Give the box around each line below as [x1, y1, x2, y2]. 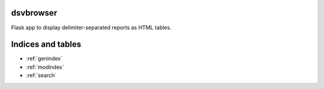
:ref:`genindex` [26, 55, 63, 62]
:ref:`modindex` [26, 63, 64, 70]
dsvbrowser [11, 8, 58, 18]
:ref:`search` [26, 72, 57, 79]
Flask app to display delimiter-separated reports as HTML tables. [11, 24, 172, 31]
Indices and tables [11, 39, 82, 50]
